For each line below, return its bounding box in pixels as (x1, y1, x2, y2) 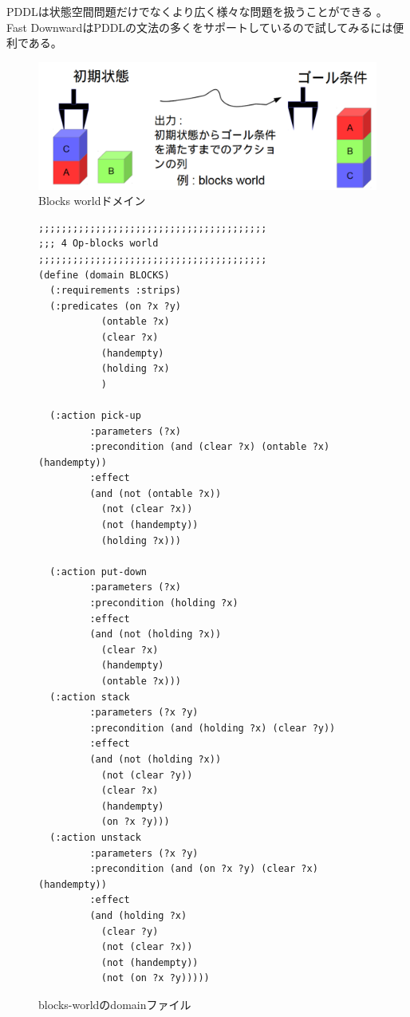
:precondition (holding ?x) (89, 597, 239, 609)
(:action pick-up (49, 409, 141, 421)
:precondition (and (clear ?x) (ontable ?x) (89, 441, 330, 453)
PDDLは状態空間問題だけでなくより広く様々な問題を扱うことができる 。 (6, 3, 388, 19)
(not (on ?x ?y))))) (101, 972, 210, 984)
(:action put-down (49, 566, 148, 577)
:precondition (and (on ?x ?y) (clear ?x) (89, 863, 318, 875)
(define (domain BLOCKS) (38, 269, 170, 281)
